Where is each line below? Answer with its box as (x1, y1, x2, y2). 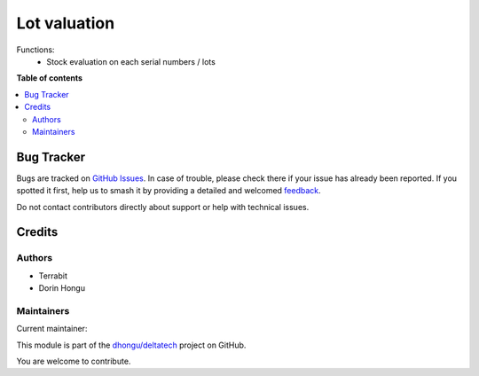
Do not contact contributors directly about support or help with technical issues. (16, 201, 310, 212)
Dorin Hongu (38, 283, 86, 294)
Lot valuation (16, 13, 115, 33)
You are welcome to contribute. (16, 356, 131, 367)
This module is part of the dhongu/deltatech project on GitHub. (16, 340, 247, 350)
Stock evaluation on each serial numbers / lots (46, 56, 216, 67)
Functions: (16, 44, 55, 55)
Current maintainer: (16, 324, 88, 334)
